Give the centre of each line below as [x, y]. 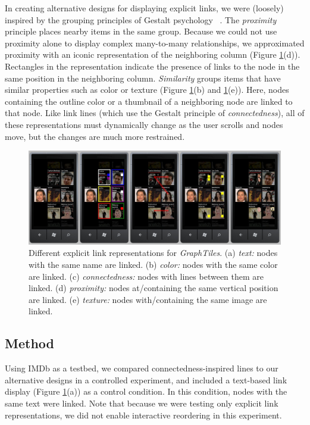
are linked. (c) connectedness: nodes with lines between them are [146, 276]
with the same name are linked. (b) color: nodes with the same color [153, 265]
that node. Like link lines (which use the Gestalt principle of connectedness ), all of [155, 113]
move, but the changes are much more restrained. [95, 136]
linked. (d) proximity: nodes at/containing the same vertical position [154, 288]
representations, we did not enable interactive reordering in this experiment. [143, 415]
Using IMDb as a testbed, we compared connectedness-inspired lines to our [142, 368]
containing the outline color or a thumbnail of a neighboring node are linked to [149, 101]
